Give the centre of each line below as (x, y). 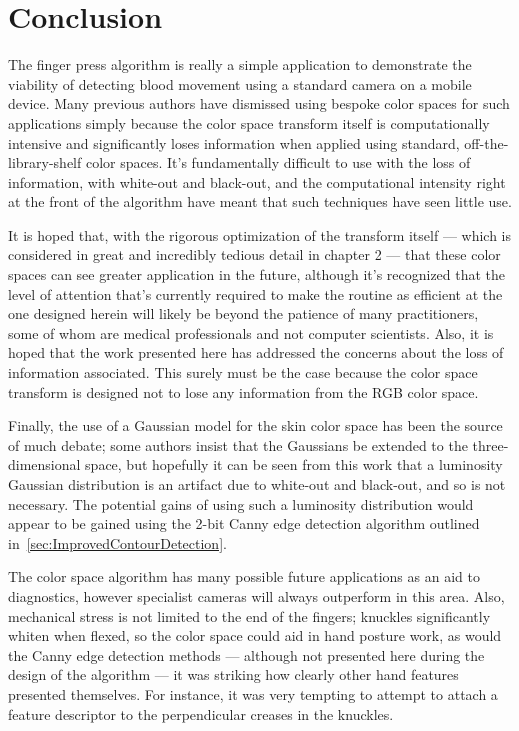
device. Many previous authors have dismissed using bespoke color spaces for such (259, 103)
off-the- (486, 142)
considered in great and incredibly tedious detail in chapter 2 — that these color (254, 254)
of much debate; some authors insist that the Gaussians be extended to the (238, 444)
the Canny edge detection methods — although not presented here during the (246, 654)
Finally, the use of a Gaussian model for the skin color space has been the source (255, 425)
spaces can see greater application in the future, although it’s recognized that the (257, 274)
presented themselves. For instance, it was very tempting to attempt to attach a (253, 693)
